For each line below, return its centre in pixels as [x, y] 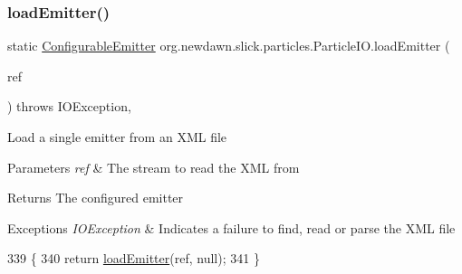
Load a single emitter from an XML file [117, 137]
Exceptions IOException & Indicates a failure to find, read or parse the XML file [231, 227]
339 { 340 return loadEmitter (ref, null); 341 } [134, 258]
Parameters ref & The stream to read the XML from [154, 167]
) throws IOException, [69, 106]
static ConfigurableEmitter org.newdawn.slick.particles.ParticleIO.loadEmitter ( [229, 46]
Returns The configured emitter [96, 198]
